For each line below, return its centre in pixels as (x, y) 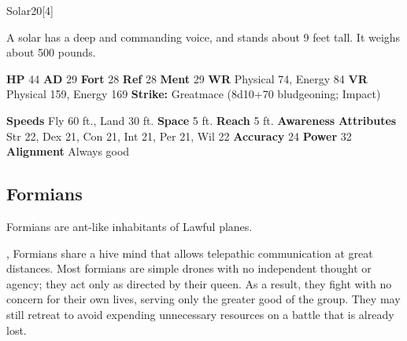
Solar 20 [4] (30, 10)
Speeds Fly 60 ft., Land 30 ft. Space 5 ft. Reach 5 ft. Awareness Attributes (202, 120)
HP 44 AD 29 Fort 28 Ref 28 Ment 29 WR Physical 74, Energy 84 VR (187, 78)
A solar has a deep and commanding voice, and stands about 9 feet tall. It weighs (203, 37)
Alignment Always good (68, 151)
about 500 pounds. (51, 52)
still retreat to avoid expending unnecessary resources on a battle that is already (200, 314)
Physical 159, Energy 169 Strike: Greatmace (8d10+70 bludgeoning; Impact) (194, 94)
